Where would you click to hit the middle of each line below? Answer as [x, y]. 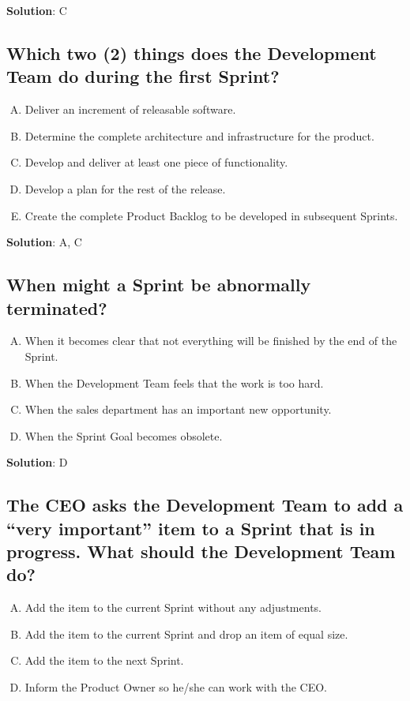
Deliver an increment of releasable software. [130, 109]
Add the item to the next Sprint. [104, 660]
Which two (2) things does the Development [192, 52]
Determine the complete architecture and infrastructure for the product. [199, 135]
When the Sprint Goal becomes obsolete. [124, 435]
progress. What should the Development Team [201, 551]
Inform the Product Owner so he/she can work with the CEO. [176, 687]
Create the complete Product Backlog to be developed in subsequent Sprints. [211, 215]
